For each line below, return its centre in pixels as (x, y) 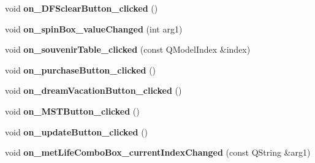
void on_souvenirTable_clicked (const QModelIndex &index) (128, 49)
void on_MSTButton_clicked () (72, 111)
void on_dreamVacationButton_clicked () (93, 90)
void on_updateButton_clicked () (77, 131)
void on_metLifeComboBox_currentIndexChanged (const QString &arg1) (158, 152)
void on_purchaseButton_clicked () (81, 70)
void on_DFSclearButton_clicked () (82, 8)
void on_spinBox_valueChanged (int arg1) (94, 28)
